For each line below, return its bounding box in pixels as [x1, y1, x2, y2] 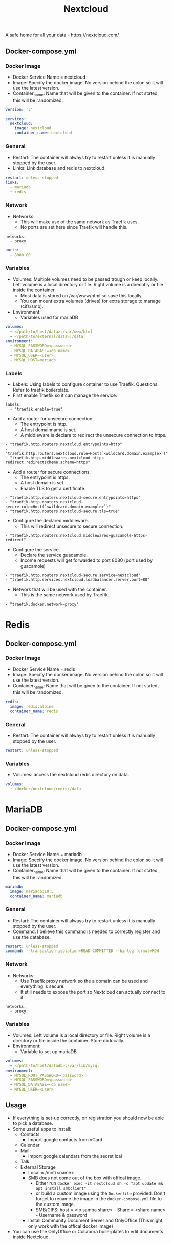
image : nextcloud [14, 126, 52, 131]
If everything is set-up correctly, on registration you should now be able [12, 1115, 164, 1121]
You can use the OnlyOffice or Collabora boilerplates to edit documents [12, 1228, 164, 1234]
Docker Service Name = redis [12, 666, 75, 672]
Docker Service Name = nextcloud [12, 74, 86, 80]
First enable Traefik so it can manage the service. [12, 392, 117, 398]
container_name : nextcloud [14, 130, 72, 136]
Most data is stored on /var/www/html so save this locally [20, 293, 142, 299]
